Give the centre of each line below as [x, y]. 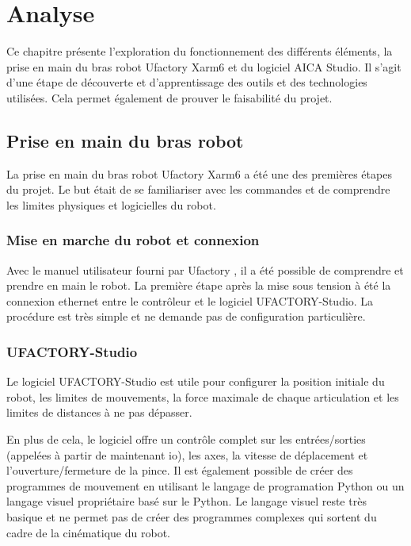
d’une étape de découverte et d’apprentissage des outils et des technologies [187, 82]
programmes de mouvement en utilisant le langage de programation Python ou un [205, 485]
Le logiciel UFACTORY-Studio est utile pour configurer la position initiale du [196, 381]
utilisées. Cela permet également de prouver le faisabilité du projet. [169, 97]
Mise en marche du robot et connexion [133, 240]
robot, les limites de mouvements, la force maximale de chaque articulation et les [203, 396]
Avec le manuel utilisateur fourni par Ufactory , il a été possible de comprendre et [205, 269]
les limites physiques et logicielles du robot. [111, 204]
